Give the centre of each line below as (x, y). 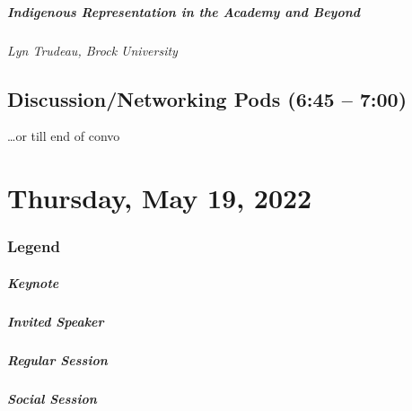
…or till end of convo (64, 136)
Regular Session (57, 359)
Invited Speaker (56, 321)
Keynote (33, 282)
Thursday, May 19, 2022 (160, 198)
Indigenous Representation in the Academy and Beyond (184, 11)
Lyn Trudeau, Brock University (92, 50)
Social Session (52, 398)
